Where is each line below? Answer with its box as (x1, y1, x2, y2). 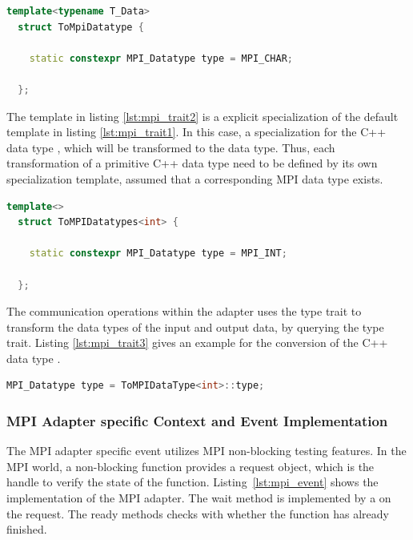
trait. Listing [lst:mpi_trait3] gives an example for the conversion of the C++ (6, 334, 388, 351)
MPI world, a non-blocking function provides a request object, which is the (6, 457, 375, 474)
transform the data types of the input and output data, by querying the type (6, 318, 384, 335)
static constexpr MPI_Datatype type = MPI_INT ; (29, 248, 287, 260)
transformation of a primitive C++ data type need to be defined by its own (6, 155, 378, 171)
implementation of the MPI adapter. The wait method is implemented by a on (6, 490, 391, 506)
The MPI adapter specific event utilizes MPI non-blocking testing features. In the (6, 442, 407, 459)
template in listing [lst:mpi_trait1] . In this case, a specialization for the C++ (6, 123, 387, 140)
